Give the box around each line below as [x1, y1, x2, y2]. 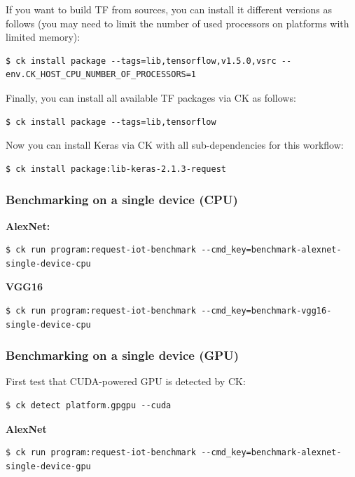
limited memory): [6, 29, 81, 44]
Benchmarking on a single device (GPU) [6, 347, 239, 364]
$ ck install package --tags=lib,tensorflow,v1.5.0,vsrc [6, 55, 277, 66]
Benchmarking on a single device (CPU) [6, 191, 238, 208]
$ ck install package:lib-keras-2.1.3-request [6, 163, 226, 174]
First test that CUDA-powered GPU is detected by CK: [6, 374, 246, 389]
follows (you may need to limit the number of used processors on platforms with [6, 15, 349, 30]
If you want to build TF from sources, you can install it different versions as [6, 2, 332, 16]
